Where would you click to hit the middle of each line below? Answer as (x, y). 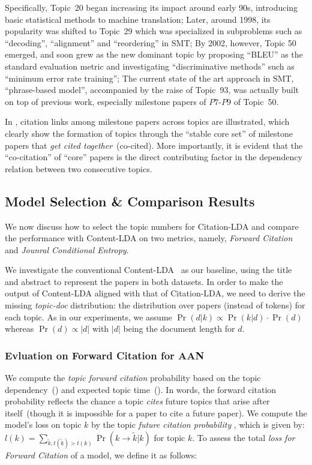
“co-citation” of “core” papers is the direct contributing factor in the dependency (154, 157)
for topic (169, 438)
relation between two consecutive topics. (79, 168)
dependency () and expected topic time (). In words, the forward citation (141, 389)
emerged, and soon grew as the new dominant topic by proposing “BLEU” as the (154, 54)
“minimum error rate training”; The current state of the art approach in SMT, (149, 78)
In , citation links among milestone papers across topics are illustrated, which (147, 121)
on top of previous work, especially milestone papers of (106, 101)
